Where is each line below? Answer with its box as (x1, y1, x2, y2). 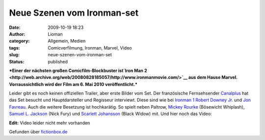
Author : (9, 31, 26, 37)
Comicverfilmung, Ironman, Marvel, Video (48, 45, 132, 51)
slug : (9, 52, 20, 58)
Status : (9, 59, 25, 65)
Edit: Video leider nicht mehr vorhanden (9, 120, 90, 126)
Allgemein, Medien (48, 38, 86, 44)
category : (9, 38, 30, 44)
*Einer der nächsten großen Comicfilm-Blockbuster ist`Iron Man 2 (9, 68, 147, 73)
